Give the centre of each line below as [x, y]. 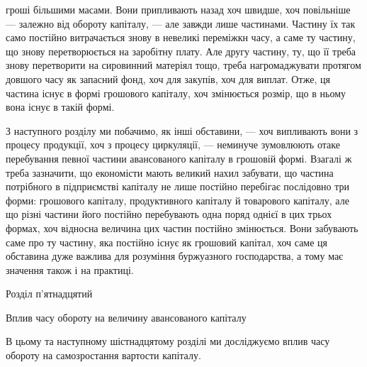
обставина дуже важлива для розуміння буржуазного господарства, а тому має [175, 256]
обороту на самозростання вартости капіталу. [103, 355]
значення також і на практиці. [70, 269]
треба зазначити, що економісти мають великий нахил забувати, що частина [170, 172]
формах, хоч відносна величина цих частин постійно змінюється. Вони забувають [182, 228]
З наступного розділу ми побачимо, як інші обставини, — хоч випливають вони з [182, 130]
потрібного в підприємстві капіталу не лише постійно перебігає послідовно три [177, 186]
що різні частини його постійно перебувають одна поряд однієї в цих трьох [169, 214]
